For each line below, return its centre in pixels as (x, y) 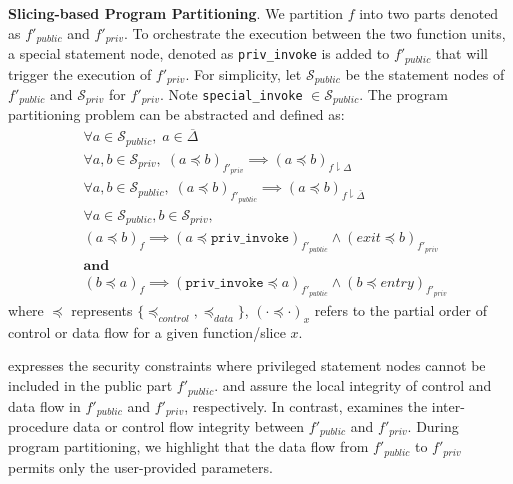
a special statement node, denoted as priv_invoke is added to (199, 53)
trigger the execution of (80, 73)
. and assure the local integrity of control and (353, 385)
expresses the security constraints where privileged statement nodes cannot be (247, 365)
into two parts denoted (429, 13)
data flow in (44, 405)
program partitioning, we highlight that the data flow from (188, 446)
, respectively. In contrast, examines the (306, 405)
